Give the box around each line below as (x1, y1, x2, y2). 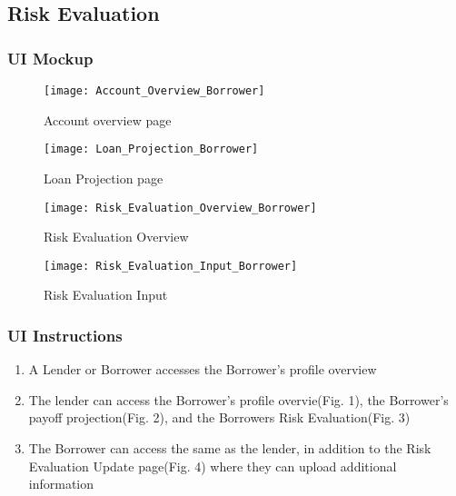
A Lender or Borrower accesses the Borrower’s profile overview (28, 360, 377, 379)
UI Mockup (7, 46, 94, 69)
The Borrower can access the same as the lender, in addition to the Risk (28, 439, 431, 457)
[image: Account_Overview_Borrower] (44, 84, 265, 97)
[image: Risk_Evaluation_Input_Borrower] (44, 259, 298, 273)
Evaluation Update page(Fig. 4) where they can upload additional (28, 456, 397, 475)
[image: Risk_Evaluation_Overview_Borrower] (44, 201, 317, 214)
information (28, 474, 94, 493)
